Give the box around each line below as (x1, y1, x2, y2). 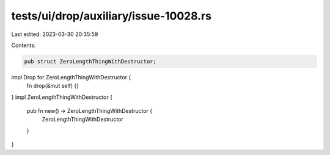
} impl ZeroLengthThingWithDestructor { (11, 93, 113, 101)
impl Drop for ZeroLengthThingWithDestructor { (11, 73, 131, 81)
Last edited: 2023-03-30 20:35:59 (11, 31, 98, 38)
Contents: (11, 41, 36, 49)
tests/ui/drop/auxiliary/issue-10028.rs (11, 9, 212, 23)
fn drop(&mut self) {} (26, 82, 79, 90)
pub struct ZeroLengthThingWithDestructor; (24, 58, 157, 65)
